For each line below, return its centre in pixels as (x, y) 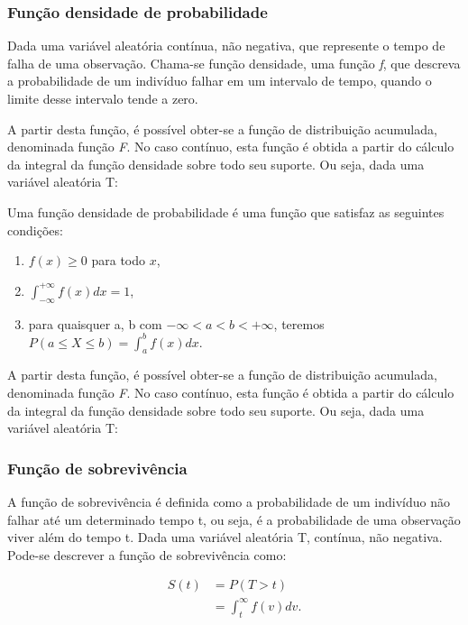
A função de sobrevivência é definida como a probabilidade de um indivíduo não (229, 502)
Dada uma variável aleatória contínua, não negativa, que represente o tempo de (226, 46)
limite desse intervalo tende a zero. (103, 98)
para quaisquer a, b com (95, 323)
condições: (35, 230)
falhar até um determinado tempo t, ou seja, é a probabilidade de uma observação (234, 519)
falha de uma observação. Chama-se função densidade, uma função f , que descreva (234, 63)
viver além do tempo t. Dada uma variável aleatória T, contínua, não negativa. (225, 537)
